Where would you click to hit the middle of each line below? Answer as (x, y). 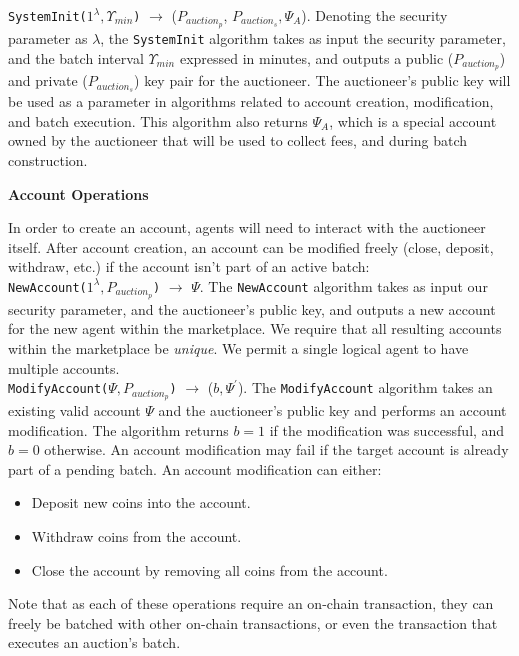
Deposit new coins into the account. (141, 502)
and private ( (48, 80)
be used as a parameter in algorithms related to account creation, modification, (251, 101)
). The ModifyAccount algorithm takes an (365, 387)
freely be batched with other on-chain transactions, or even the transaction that (253, 622)
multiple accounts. (64, 367)
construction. (48, 160)
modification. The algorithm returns (118, 429)
